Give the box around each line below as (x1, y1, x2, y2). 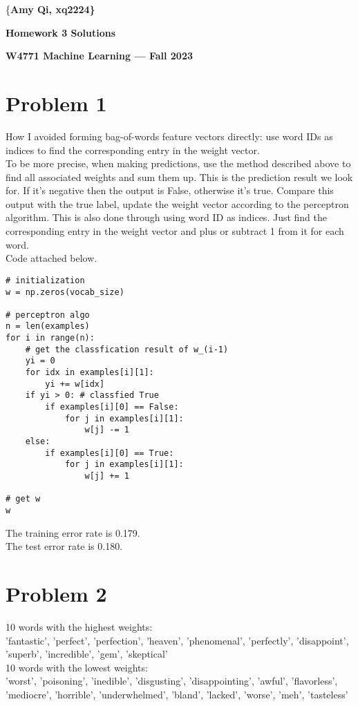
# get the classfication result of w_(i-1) (25, 344, 229, 354)
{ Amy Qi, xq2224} (6, 2, 95, 16)
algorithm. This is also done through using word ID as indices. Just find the (6, 210, 328, 225)
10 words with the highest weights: (6, 619, 153, 633)
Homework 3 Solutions (6, 25, 116, 39)
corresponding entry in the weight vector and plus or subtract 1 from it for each (6, 224, 344, 238)
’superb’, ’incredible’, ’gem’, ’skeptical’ (6, 647, 168, 661)
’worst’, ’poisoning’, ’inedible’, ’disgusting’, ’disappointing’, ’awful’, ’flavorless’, (6, 674, 338, 688)
